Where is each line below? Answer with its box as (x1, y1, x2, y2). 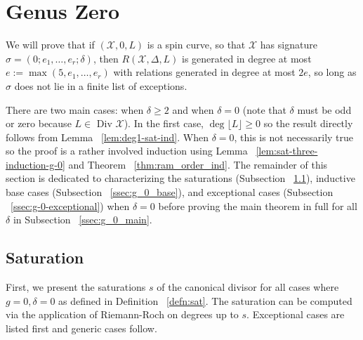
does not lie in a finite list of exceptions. (14, 78, 187, 93)
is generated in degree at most (182, 51, 312, 65)
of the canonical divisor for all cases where (157, 280, 339, 294)
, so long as (308, 65, 357, 79)
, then (93, 51, 119, 65)
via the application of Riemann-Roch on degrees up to (6, 307, 239, 322)
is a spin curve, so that (147, 37, 246, 52)
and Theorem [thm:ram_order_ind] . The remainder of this (68, 157, 328, 171)
